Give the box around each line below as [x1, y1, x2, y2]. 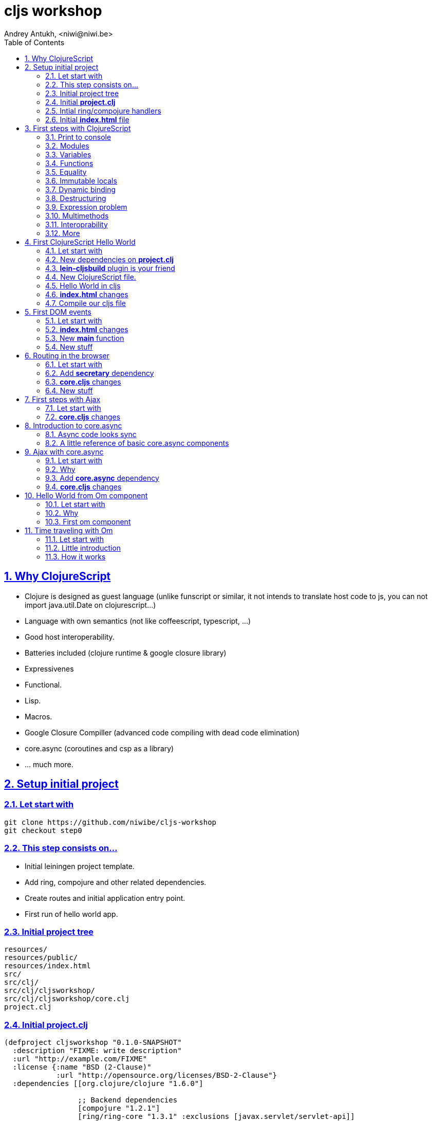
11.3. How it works [45, 552, 106, 561]
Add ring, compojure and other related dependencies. [25, 877, 206, 887]
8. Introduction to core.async [25, 421, 122, 430]
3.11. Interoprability [45, 220, 108, 229]
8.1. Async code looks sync [45, 429, 137, 439]
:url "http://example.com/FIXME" [12, 1055, 147, 1063]
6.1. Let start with [45, 359, 102, 369]
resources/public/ [4, 953, 78, 962]
